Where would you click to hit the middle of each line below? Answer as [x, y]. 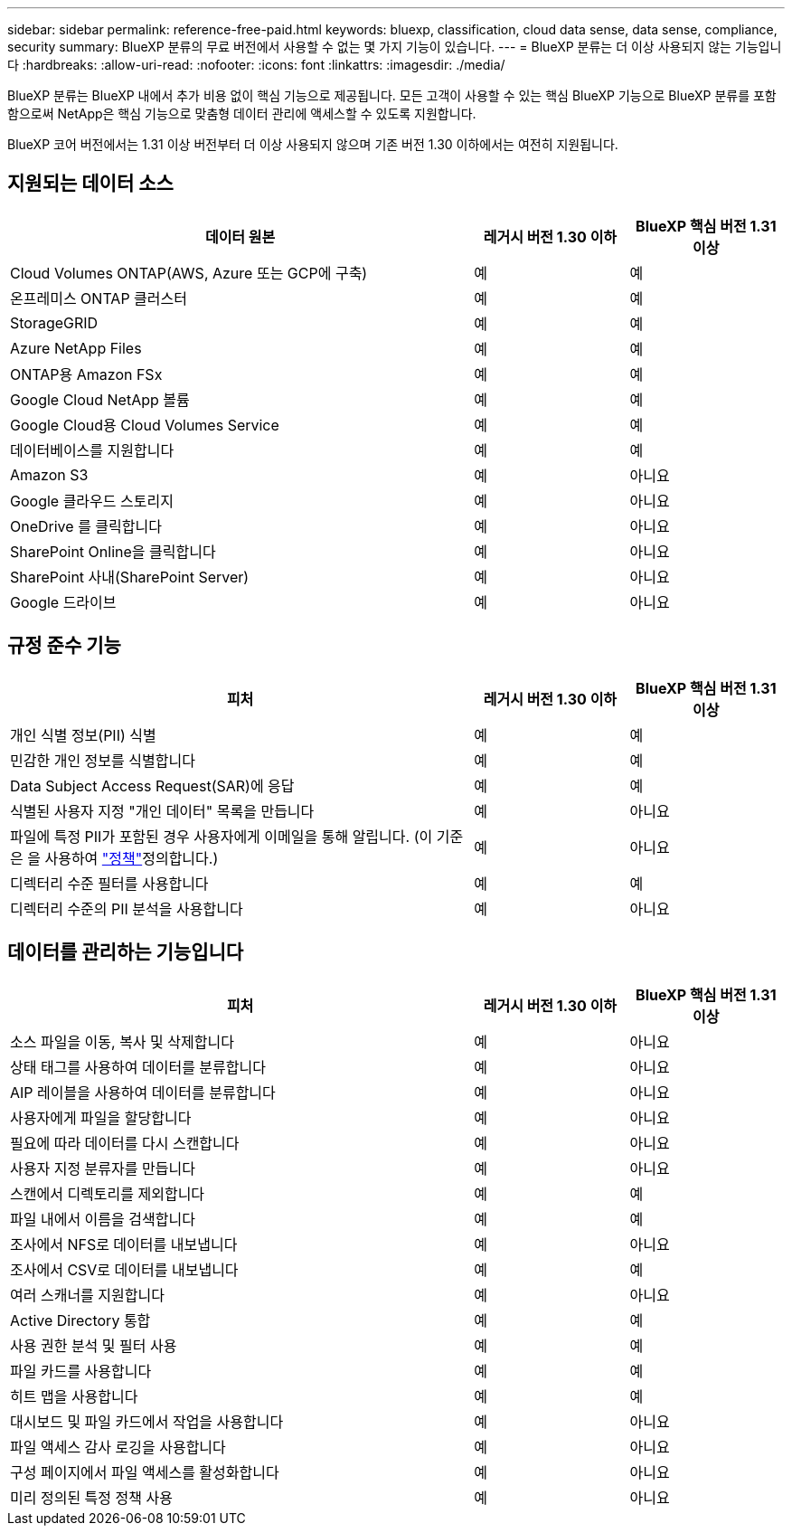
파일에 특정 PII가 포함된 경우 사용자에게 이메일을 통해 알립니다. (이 [222, 836]
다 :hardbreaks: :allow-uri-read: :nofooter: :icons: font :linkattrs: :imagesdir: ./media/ [256, 65]
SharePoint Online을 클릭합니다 [113, 551]
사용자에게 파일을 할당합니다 [101, 1117]
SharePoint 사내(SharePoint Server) [130, 577]
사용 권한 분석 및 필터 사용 [94, 1345]
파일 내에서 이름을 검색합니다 [103, 1219]
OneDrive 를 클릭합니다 [86, 526]
